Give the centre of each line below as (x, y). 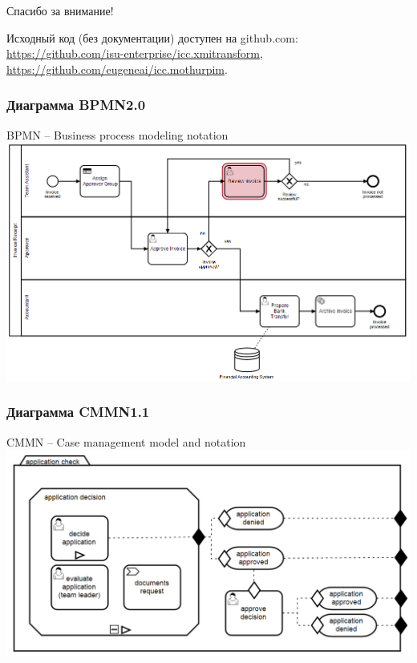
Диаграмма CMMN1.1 (78, 412)
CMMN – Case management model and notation (126, 441)
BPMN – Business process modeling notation (117, 134)
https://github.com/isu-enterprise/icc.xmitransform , (135, 53)
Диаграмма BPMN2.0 (76, 105)
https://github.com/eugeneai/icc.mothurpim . (117, 69)
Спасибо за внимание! (60, 10)
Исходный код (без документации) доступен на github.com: (152, 37)
